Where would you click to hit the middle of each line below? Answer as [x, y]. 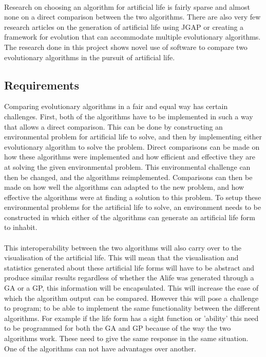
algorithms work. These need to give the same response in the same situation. [126, 338]
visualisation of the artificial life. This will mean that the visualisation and [121, 257]
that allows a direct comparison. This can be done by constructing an [113, 126]
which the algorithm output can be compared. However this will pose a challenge [131, 298]
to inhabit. [21, 227]
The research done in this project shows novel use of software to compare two [126, 47]
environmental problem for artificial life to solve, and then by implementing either [133, 137]
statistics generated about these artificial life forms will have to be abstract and [129, 267]
